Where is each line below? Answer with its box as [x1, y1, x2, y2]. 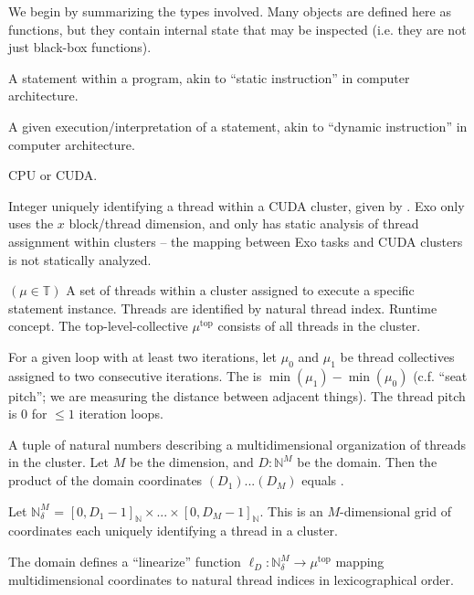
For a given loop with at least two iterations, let [8, 346, 278, 366]
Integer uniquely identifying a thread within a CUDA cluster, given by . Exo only [8, 196, 465, 215]
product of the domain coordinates [8, 471, 203, 490]
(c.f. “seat [413, 366, 468, 385]
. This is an [259, 501, 323, 520]
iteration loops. [79, 404, 163, 423]
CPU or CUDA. [8, 165, 98, 185]
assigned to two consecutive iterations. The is [8, 366, 262, 385]
